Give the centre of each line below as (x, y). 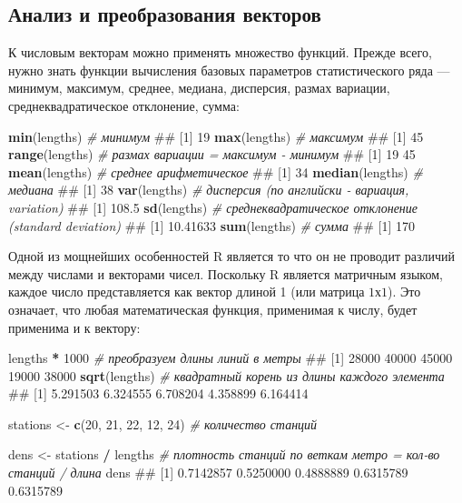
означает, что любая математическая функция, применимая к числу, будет (213, 309)
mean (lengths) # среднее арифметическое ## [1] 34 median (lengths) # (216, 171)
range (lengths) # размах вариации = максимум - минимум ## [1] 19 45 (212, 154)
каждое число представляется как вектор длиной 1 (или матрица (187, 292)
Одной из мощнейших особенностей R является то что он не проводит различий (231, 256)
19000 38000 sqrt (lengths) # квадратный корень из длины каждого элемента (226, 375)
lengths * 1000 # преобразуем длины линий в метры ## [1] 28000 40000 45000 (231, 358)
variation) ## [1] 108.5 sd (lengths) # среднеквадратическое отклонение (213, 207)
